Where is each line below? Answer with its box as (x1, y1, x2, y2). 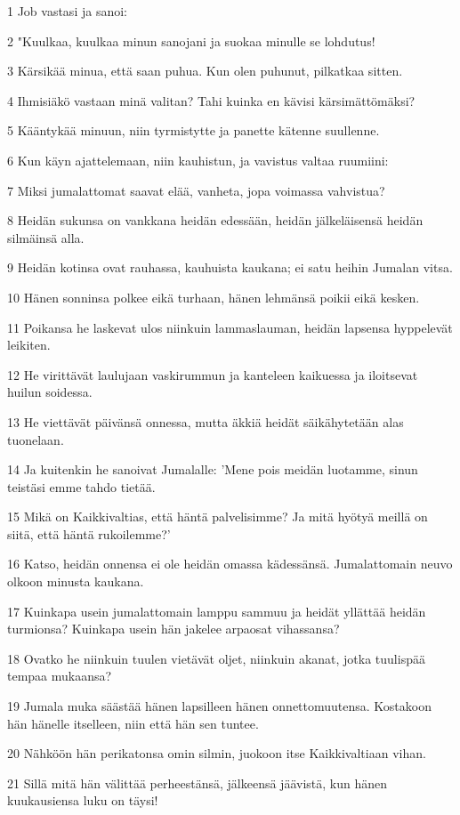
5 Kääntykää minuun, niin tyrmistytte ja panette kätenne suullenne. (7, 121, 380, 140)
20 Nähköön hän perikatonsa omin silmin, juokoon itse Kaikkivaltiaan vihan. (7, 744, 426, 763)
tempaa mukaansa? (7, 666, 112, 685)
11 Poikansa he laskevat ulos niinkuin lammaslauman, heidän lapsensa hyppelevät (7, 318, 453, 336)
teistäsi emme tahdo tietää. (7, 477, 156, 496)
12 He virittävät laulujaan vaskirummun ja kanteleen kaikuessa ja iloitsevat (7, 365, 418, 383)
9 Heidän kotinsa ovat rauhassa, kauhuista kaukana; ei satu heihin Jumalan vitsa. (7, 258, 453, 277)
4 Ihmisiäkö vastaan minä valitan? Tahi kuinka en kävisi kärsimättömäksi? (7, 91, 416, 109)
